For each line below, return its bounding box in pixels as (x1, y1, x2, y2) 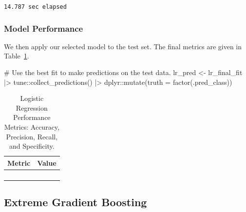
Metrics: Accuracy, (4, 121, 59, 132)
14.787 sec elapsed (4, 3, 67, 10)
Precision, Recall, (6, 131, 58, 141)
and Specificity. (9, 141, 55, 151)
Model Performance (4, 22, 83, 34)
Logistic (20, 93, 44, 103)
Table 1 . (4, 51, 29, 61)
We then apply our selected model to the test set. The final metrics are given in (4, 41, 242, 51)
